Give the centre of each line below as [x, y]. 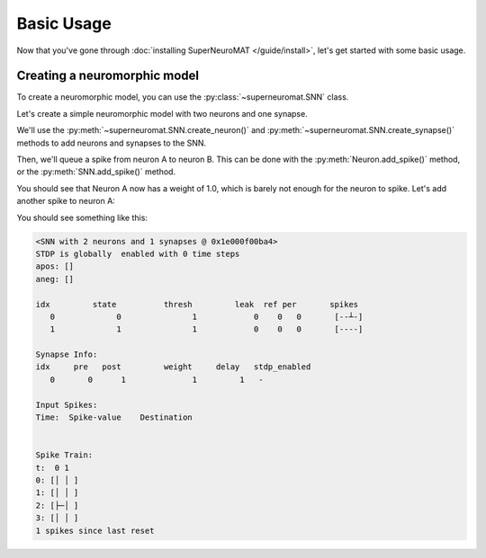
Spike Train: [64, 455]
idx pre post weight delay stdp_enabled [173, 367]
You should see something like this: [82, 217]
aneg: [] [55, 279]
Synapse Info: [67, 354]
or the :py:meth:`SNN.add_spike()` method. [96, 172]
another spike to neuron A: [66, 201]
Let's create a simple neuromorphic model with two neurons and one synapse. [162, 113]
